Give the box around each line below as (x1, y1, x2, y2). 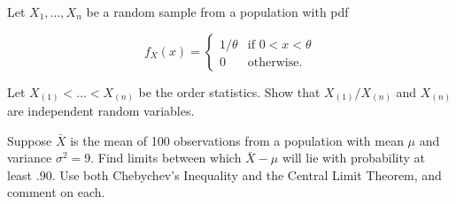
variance (7, 148, 52, 167)
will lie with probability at (282, 148, 425, 167)
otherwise (247, 56, 299, 69)
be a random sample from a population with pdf (86, 3, 349, 20)
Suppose (7, 131, 52, 149)
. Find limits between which (90, 148, 242, 167)
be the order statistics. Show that (138, 82, 321, 101)
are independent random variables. (7, 102, 195, 120)
